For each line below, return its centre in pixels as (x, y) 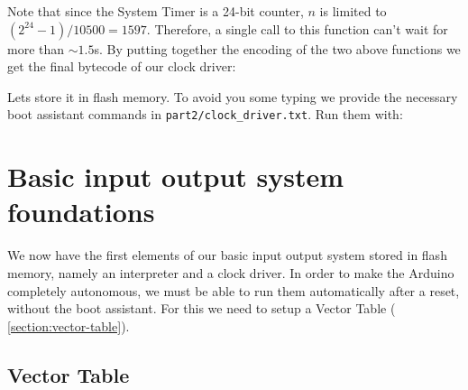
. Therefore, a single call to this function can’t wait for (297, 28)
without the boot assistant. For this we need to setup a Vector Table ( (202, 308)
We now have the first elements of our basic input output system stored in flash (227, 255)
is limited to (353, 11)
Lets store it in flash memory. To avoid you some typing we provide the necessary (233, 96)
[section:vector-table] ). (69, 325)
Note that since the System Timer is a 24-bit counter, (156, 11)
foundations (81, 212)
